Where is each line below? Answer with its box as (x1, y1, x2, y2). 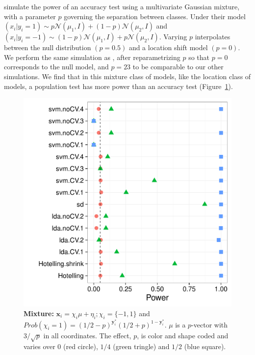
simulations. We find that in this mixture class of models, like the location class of (4, 71, 251, 81)
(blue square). (184, 341, 226, 352)
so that (188, 52, 210, 62)
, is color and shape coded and (137, 330, 229, 340)
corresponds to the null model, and (4, 61, 109, 72)
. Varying (159, 31, 187, 42)
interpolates (195, 31, 230, 42)
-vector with (191, 319, 228, 329)
